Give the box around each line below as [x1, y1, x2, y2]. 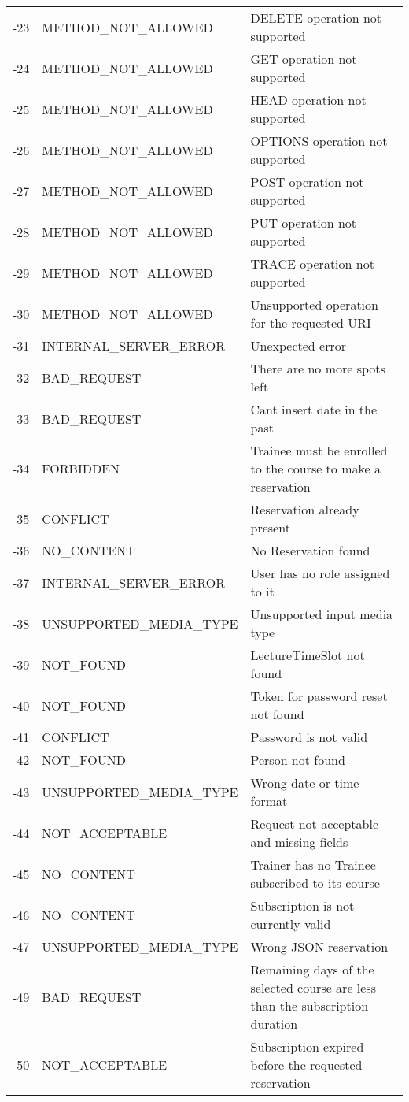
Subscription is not [250, 896, 355, 915]
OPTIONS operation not [250, 132, 388, 150]
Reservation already [250, 500, 359, 518]
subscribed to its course [250, 874, 380, 892]
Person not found [250, 751, 345, 769]
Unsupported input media [250, 605, 393, 623]
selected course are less [250, 978, 376, 996]
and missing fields [250, 833, 348, 851]
